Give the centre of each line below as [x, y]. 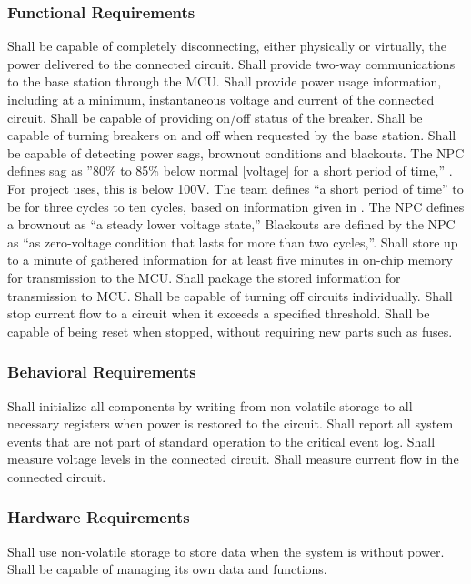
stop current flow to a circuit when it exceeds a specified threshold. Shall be [219, 313]
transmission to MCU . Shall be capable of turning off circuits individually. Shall [230, 295]
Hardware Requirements [99, 517]
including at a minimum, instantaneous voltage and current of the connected [221, 99]
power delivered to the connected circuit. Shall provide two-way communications [231, 63]
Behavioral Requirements [102, 372]
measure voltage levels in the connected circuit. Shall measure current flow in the [233, 459]
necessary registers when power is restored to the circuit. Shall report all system [230, 423]
